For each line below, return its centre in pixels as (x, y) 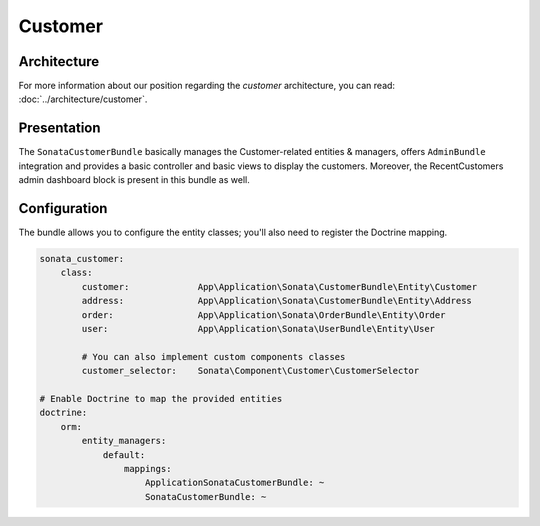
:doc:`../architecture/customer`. (83, 99)
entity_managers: (124, 441)
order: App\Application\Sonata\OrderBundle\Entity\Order (263, 314)
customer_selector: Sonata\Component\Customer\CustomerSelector (250, 371)
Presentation (59, 128)
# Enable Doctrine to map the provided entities (161, 398)
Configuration (63, 208)
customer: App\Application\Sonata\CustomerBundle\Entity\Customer (279, 286)
